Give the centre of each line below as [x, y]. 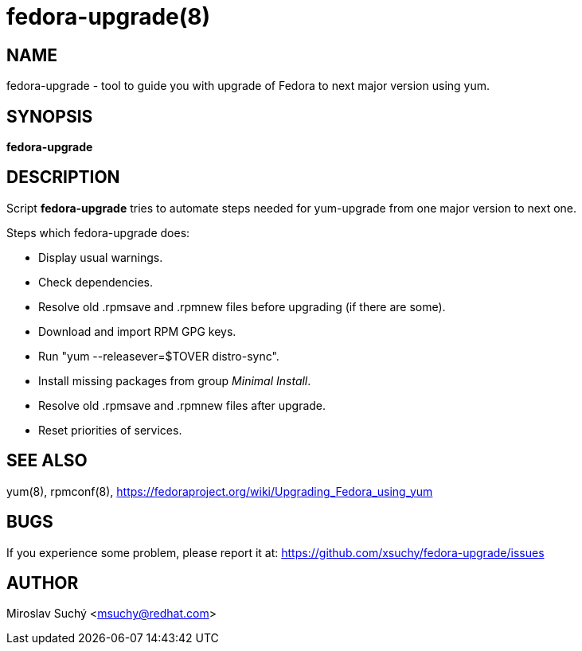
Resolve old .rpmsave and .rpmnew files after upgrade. [182, 405]
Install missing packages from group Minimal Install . [175, 380]
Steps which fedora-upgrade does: [98, 232]
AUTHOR [43, 583]
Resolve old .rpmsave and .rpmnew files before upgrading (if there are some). [242, 306]
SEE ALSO [47, 461]
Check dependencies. [96, 282]
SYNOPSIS [50, 116]
